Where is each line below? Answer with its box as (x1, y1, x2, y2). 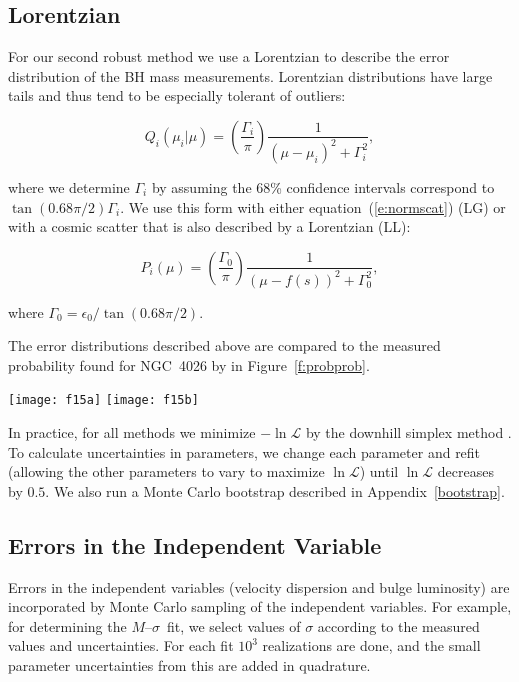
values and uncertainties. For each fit (8, 635, 234, 656)
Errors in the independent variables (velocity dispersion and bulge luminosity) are (8, 576, 510, 597)
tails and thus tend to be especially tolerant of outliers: (8, 85, 346, 106)
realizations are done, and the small (262, 635, 481, 656)
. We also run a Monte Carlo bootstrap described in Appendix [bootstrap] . (45, 480, 505, 501)
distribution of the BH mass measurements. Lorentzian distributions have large (8, 65, 493, 86)
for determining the (8, 615, 127, 636)
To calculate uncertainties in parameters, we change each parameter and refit (8, 441, 481, 462)
